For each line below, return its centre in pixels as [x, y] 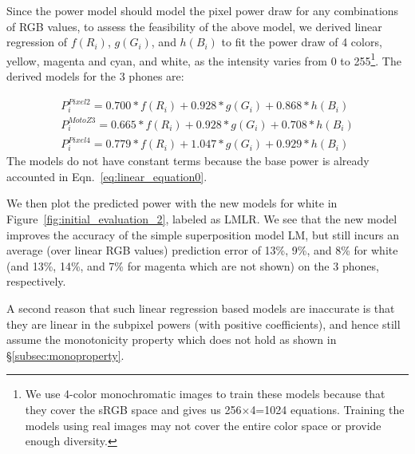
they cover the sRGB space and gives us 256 [133, 409]
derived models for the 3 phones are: [95, 76]
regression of [37, 42]
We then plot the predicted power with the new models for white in [172, 203]
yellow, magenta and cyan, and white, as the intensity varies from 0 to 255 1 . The [204, 59]
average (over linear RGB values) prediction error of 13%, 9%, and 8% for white [202, 250]
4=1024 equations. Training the [327, 409]
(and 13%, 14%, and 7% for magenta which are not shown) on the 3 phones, [193, 265]
